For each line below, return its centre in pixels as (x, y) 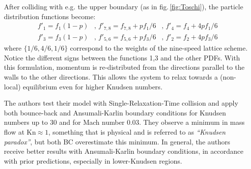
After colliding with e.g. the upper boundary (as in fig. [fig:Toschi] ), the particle (124, 6)
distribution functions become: (50, 16)
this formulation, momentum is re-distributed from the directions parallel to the (124, 67)
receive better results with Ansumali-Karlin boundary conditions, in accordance (124, 151)
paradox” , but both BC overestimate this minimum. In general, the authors (117, 141)
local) (12, 86)
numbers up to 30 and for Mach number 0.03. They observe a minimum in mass (125, 122)
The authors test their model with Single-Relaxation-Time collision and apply (121, 103)
